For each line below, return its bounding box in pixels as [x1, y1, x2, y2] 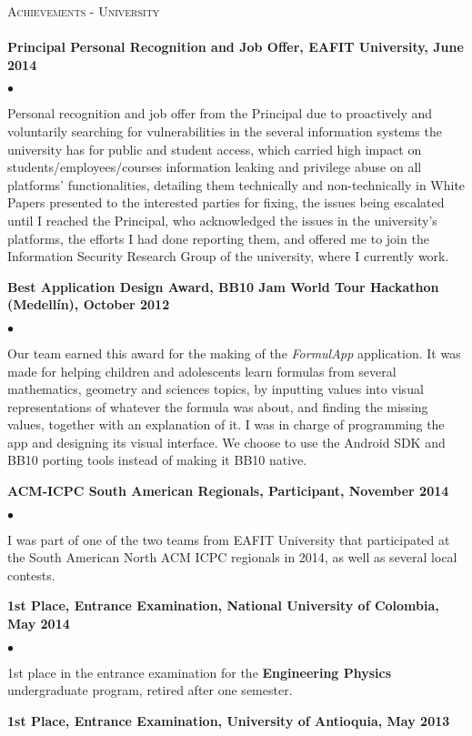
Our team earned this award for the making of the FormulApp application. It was [7, 343, 461, 362]
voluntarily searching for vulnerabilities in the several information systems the [7, 121, 442, 140]
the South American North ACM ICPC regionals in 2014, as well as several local [7, 548, 457, 567]
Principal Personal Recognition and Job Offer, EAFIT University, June [7, 37, 464, 56]
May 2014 [7, 614, 70, 633]
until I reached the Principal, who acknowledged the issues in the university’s [7, 210, 437, 229]
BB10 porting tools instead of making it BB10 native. [7, 450, 307, 469]
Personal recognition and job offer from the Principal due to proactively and [7, 104, 433, 123]
